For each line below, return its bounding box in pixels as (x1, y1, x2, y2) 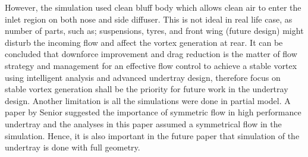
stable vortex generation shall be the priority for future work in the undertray (5, 83, 288, 95)
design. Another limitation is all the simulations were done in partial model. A (5, 94, 291, 106)
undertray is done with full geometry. (5, 141, 140, 153)
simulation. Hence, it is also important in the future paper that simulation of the (5, 129, 300, 142)
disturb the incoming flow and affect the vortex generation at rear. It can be (5, 36, 283, 48)
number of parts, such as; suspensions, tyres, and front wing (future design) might (5, 24, 304, 37)
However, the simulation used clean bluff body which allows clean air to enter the (5, 1, 301, 13)
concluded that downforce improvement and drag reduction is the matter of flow (5, 48, 297, 60)
